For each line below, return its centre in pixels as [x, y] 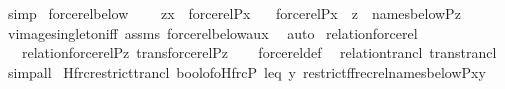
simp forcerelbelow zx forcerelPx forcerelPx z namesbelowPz [234, 13]
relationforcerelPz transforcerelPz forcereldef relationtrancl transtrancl [259, 52]
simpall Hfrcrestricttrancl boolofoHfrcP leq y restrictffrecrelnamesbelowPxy [246, 71]
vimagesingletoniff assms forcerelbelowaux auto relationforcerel [212, 32]
